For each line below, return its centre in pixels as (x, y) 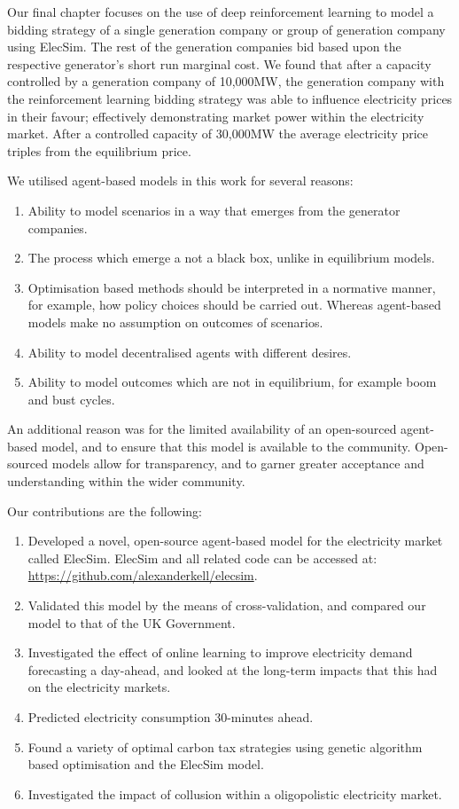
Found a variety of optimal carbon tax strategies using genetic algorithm (225, 746)
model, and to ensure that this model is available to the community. (226, 446)
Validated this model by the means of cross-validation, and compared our (227, 605)
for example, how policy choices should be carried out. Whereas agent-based (234, 305)
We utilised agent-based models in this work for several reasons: (180, 181)
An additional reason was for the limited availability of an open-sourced (202, 429)
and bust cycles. (71, 399)
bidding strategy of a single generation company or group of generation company (226, 29)
